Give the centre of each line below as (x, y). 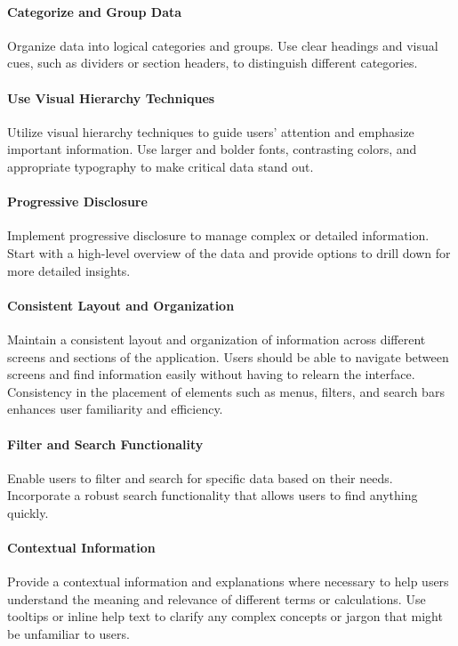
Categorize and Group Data (95, 11)
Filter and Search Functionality (105, 444)
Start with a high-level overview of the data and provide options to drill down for (229, 252)
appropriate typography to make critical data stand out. (161, 166)
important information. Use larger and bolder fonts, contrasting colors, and (212, 149)
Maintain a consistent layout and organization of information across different (217, 339)
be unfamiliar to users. (68, 634)
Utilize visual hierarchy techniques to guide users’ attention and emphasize (211, 131)
